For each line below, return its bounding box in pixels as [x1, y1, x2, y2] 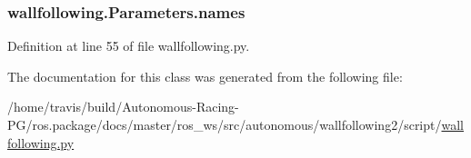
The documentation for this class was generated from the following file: [7, 66, 403, 85]
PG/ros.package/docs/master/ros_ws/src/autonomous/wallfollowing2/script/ [7, 115, 442, 133]
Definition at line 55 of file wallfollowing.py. [7, 36, 250, 55]
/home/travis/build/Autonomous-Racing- [7, 97, 239, 116]
